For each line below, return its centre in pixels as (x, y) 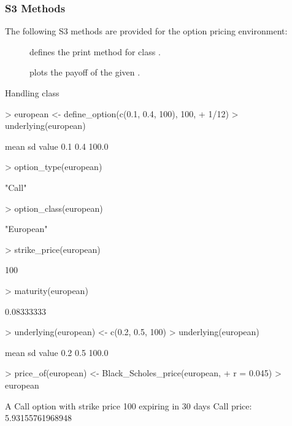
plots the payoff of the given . (85, 72)
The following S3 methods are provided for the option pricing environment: (146, 31)
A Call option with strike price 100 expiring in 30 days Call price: (129, 405)
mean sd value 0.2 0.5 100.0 (57, 352)
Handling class (32, 93)
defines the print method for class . (95, 51)
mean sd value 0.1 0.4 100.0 (57, 146)
